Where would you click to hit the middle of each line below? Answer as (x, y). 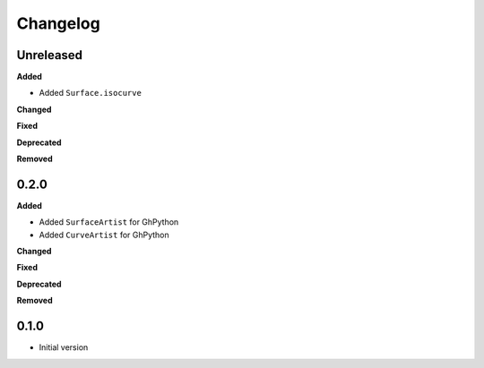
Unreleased (50, 55)
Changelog (58, 23)
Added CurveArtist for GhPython (104, 235)
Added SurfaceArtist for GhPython (109, 222)
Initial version (64, 347)
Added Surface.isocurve (91, 93)
